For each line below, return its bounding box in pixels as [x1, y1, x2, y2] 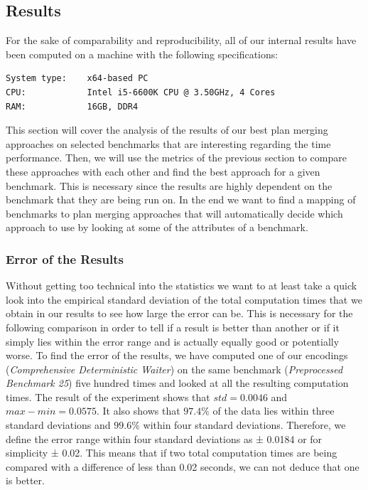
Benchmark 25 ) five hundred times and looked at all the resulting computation [6, 376, 349, 390]
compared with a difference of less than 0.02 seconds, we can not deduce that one [6, 459, 359, 474]
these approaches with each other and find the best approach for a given [6, 164, 320, 179]
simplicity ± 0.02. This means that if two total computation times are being [6, 445, 337, 460]
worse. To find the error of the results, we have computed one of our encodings [6, 348, 348, 363]
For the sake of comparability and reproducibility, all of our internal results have [6, 33, 357, 48]
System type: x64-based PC [6, 73, 148, 84]
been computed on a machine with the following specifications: [6, 46, 278, 61]
